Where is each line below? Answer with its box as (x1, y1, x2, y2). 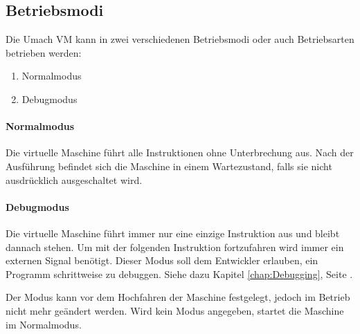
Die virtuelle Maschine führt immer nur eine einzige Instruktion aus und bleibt (6, 225, 340, 240)
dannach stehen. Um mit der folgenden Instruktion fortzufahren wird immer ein (6, 239, 344, 254)
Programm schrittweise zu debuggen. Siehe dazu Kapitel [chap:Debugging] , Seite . (6, 266, 353, 281)
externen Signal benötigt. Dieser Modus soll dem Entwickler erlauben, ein (6, 253, 318, 268)
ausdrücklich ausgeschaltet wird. (6, 172, 143, 187)
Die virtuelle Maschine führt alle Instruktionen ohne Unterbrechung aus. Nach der (6, 145, 354, 160)
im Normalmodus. (6, 317, 82, 331)
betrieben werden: (6, 45, 82, 59)
